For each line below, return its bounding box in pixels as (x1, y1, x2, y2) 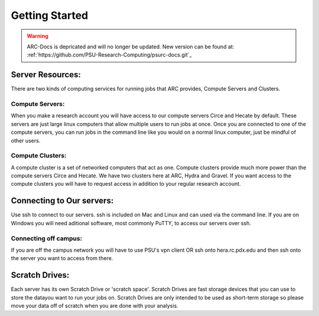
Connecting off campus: (11, 234, 83, 242)
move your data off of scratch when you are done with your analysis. (11, 302, 178, 309)
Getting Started (11, 9, 89, 22)
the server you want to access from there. (11, 255, 113, 262)
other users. (11, 137, 41, 144)
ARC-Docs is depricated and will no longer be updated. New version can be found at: (27, 43, 235, 50)
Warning (27, 32, 48, 39)
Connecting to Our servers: (11, 196, 114, 206)
